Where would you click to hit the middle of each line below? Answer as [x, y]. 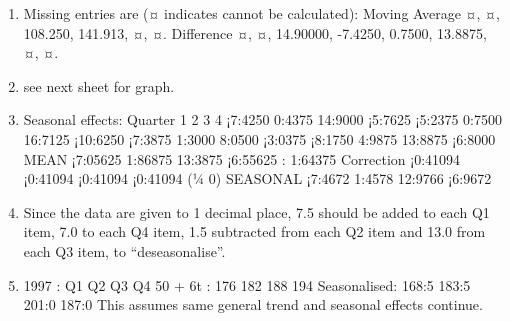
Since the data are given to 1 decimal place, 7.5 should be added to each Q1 [256, 211]
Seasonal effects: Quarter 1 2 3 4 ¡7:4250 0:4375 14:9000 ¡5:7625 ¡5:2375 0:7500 [262, 119]
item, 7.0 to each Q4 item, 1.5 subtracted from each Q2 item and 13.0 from [254, 231]
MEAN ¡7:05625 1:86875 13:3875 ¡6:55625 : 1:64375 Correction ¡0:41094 [242, 158]
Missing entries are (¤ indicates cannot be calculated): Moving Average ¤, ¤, [261, 13]
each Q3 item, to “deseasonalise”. [124, 250]
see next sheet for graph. [99, 85]
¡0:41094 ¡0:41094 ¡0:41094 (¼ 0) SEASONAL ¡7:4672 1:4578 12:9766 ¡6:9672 [257, 178]
